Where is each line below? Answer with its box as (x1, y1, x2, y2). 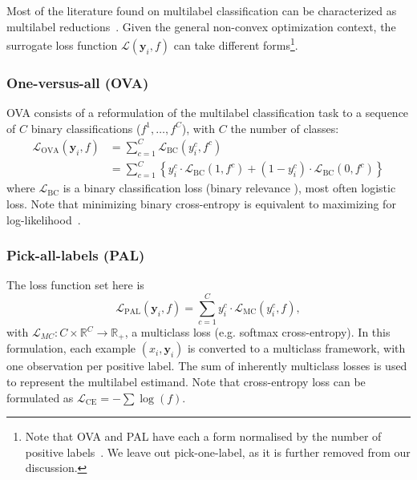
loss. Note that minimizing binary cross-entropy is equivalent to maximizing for (6, 195, 396, 212)
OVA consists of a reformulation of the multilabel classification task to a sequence (6, 104, 409, 121)
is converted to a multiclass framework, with (187, 340, 406, 357)
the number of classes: (230, 119, 339, 136)
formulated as (6, 389, 74, 405)
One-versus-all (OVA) (6, 72, 149, 92)
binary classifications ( (30, 119, 141, 136)
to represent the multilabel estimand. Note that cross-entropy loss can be (6, 373, 366, 390)
